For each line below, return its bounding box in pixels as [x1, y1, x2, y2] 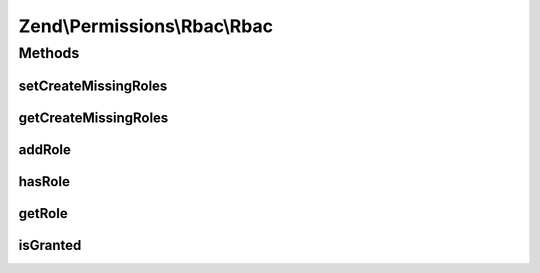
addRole [18, 141, 72, 158]
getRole [18, 205, 69, 222]
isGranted [18, 236, 82, 254]
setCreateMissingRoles [18, 77, 168, 94]
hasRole [18, 173, 70, 190]
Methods [18, 44, 80, 62]
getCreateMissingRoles [18, 109, 169, 126]
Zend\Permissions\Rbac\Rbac [18, 15, 274, 37]
